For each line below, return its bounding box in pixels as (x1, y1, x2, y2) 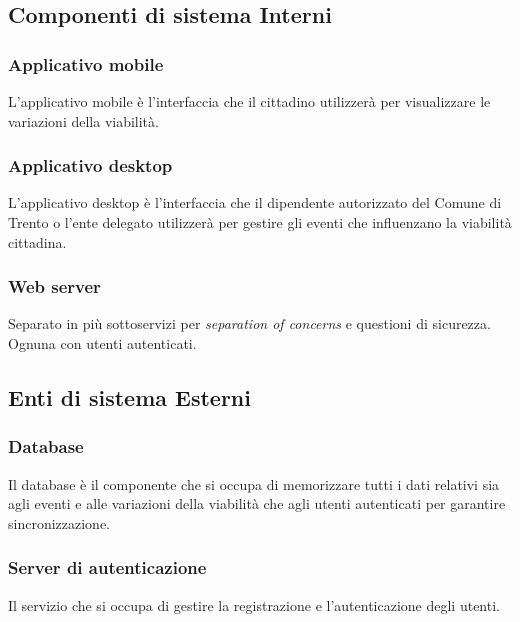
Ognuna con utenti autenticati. (8, 333, 197, 353)
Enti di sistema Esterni (8, 381, 251, 412)
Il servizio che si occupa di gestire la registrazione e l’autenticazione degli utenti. (8, 594, 500, 615)
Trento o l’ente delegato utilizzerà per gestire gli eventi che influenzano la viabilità (8, 212, 512, 232)
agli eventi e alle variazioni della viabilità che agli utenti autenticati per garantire (8, 493, 506, 514)
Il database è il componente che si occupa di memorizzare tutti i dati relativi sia (8, 473, 500, 494)
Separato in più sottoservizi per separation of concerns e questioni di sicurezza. (8, 313, 491, 334)
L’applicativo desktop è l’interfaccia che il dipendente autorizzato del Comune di (8, 192, 502, 213)
